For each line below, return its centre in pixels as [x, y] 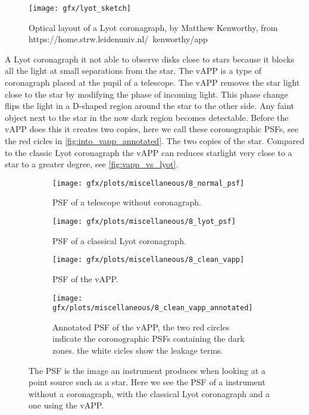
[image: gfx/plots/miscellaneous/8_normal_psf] [149, 183]
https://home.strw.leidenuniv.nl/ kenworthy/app [118, 39]
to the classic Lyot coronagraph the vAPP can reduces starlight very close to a [149, 152]
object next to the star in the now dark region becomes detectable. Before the [147, 117]
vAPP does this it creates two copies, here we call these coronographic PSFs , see [152, 129]
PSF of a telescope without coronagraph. [127, 202]
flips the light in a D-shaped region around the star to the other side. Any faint [150, 106]
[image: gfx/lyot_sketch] [80, 8]
